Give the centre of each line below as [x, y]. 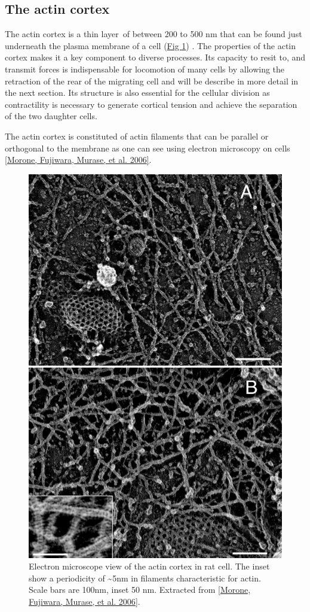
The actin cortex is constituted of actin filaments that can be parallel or [137, 136]
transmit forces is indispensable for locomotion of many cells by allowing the [145, 69]
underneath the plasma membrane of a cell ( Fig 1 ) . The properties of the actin [151, 45]
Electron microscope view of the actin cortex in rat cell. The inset [149, 566]
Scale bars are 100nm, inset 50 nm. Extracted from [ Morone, [140, 590]
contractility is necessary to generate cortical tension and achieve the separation [151, 104]
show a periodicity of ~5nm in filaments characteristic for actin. [145, 578]
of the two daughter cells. [51, 116]
